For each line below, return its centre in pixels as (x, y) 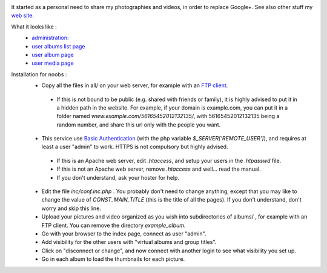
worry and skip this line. (71, 208)
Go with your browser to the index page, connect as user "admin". (124, 234)
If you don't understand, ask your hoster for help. (118, 177)
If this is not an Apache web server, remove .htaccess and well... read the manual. (159, 169)
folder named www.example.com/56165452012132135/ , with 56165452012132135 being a (168, 116)
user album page (53, 54)
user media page (53, 63)
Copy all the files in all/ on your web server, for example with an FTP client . (135, 85)
